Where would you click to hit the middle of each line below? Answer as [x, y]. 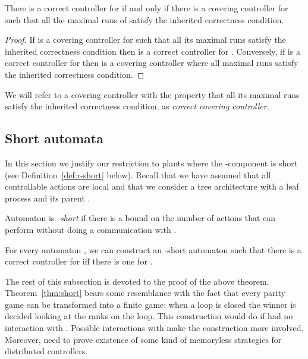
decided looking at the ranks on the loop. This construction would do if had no [149, 316]
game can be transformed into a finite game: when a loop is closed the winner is [150, 304]
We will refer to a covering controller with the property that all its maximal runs [152, 94]
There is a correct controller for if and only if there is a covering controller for [147, 8]
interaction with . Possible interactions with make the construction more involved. [154, 328]
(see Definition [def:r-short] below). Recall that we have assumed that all [138, 174]
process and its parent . [48, 198]
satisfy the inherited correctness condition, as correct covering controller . [137, 106]
